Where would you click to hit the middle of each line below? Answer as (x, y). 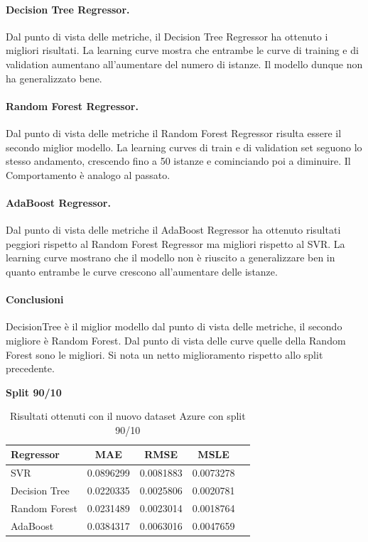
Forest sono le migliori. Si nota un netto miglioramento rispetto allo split (164, 354)
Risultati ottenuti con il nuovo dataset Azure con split (128, 416)
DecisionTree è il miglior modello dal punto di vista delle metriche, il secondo (174, 326)
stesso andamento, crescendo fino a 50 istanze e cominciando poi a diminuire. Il (178, 161)
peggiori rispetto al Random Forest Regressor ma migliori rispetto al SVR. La (175, 243)
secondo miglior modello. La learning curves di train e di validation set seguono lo (184, 147)
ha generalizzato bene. (54, 78)
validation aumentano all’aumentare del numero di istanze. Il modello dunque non (184, 64)
